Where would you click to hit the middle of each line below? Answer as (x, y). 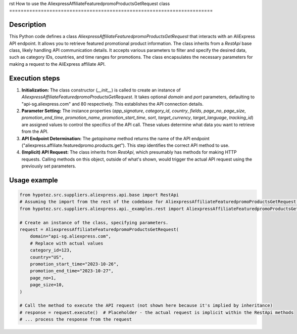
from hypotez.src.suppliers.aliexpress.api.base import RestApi (99, 195)
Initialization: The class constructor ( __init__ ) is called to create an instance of (101, 90)
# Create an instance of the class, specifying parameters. (94, 223)
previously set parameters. (49, 166)
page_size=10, (47, 285)
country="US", (47, 257)
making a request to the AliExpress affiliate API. (57, 64)
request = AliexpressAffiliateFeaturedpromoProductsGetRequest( (99, 230)
